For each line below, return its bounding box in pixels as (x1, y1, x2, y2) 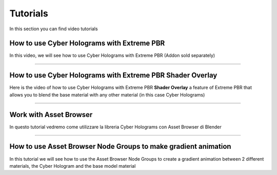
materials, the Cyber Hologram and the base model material (9, 163, 136, 169)
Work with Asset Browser (9, 110, 93, 119)
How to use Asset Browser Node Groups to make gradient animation (9, 142, 231, 151)
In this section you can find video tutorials (9, 26, 98, 32)
